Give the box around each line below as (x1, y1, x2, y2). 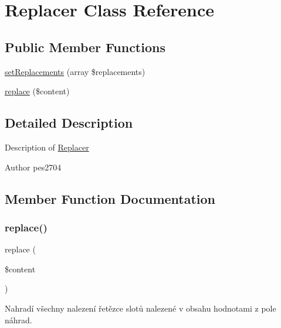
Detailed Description (5, 114, 133, 132)
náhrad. (5, 313, 32, 326)
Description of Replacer (5, 141, 89, 153)
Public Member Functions (5, 37, 165, 56)
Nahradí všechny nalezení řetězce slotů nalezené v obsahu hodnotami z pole (5, 302, 276, 314)
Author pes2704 (5, 160, 62, 173)
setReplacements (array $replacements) (5, 65, 145, 77)
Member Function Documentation (5, 189, 216, 207)
